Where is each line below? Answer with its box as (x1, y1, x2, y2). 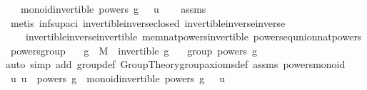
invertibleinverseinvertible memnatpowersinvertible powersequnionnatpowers (25, 29, 362, 44)
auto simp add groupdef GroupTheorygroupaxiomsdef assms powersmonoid (6, 57, 346, 72)
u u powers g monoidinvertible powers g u (10, 70, 226, 85)
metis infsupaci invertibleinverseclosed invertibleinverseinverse (10, 15, 286, 30)
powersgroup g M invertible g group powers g (10, 43, 257, 57)
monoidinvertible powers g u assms (20, 1, 206, 16)
